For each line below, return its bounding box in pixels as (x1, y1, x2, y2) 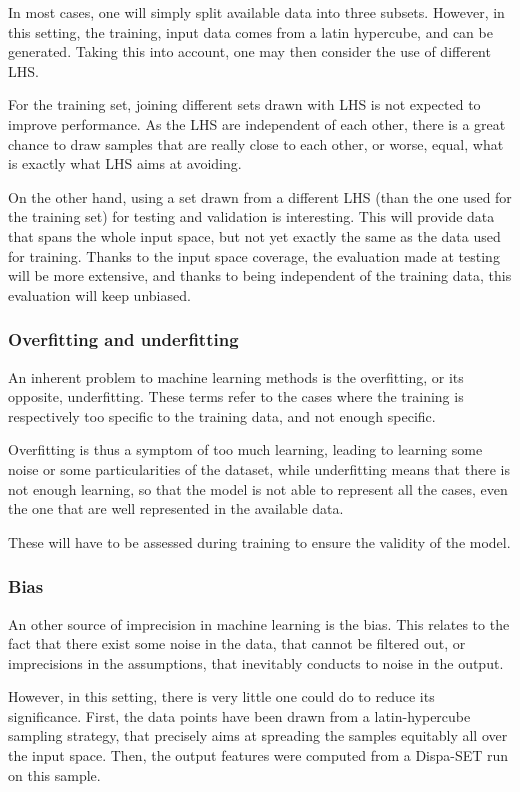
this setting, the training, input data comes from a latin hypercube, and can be (8, 21, 493, 42)
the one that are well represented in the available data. (8, 498, 344, 519)
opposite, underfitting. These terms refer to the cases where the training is (8, 386, 464, 407)
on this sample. (8, 764, 101, 785)
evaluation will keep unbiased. (8, 284, 191, 305)
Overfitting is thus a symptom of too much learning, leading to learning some (8, 439, 483, 460)
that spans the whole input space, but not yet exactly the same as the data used (8, 225, 501, 246)
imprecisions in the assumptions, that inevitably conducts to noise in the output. (8, 652, 504, 673)
